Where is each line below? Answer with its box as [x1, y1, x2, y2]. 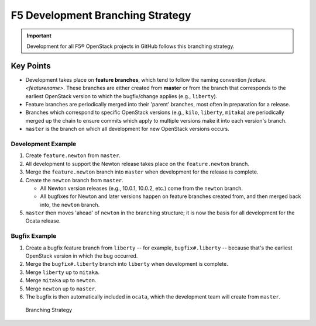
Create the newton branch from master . [25, 176, 124, 183]
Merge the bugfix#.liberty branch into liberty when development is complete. [25, 261, 228, 268]
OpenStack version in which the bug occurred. [25, 252, 138, 259]
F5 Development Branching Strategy [11, 9, 191, 22]
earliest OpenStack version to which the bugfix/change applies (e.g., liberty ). [25, 92, 218, 99]
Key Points [11, 61, 51, 71]
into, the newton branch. [40, 201, 100, 208]
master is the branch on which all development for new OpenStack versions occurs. [25, 126, 229, 133]
